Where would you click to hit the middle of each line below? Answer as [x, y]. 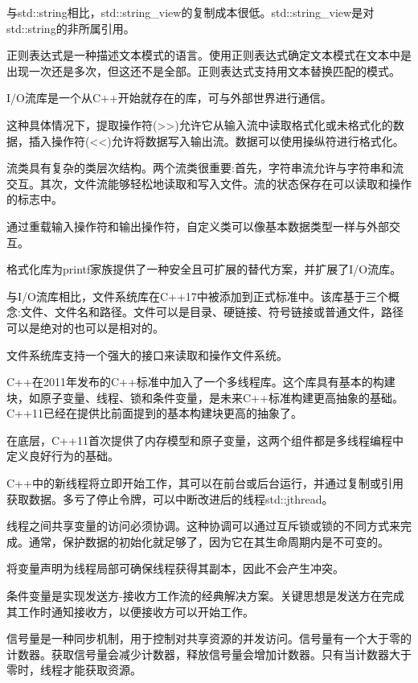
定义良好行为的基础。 [63, 456]
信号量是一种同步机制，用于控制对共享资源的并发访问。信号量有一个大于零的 [209, 638]
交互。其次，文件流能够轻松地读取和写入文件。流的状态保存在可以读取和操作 [209, 183]
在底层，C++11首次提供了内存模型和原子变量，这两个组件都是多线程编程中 [205, 440]
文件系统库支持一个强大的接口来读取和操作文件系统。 [147, 354]
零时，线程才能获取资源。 [74, 670]
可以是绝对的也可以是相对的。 [85, 327]
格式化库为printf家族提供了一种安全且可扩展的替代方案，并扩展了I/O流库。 [204, 269]
